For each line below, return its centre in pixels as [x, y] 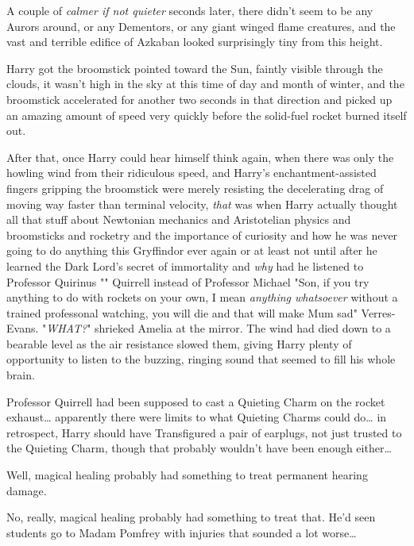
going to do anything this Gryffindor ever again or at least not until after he [192, 250]
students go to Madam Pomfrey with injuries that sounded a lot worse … [182, 532]
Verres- [378, 312]
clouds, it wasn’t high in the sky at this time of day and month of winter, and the [205, 84]
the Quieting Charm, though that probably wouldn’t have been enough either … [199, 448]
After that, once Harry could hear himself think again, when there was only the [200, 157]
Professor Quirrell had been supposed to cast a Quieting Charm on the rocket [196, 401]
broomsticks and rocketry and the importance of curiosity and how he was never [202, 235]
